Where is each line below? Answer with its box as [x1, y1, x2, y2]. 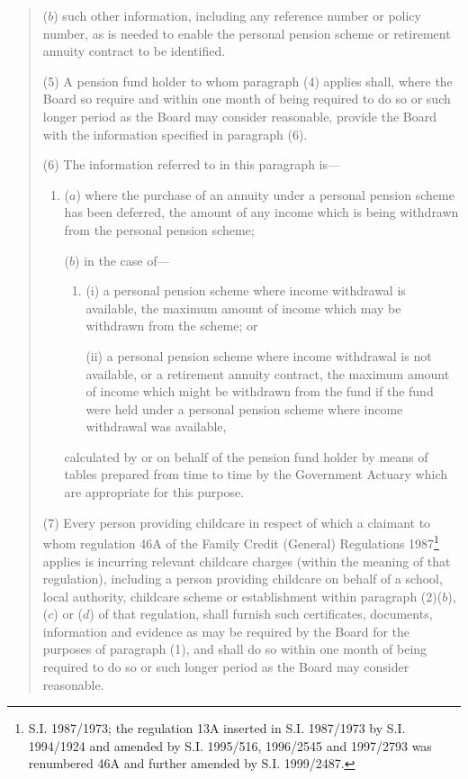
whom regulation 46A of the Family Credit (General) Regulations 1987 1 [42, 531, 439, 552]
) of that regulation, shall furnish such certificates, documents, [89, 604, 433, 623]
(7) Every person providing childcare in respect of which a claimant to [42, 512, 431, 531]
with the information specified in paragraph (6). [42, 124, 308, 143]
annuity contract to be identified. [42, 41, 226, 60]
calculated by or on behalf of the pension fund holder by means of [64, 447, 428, 466]
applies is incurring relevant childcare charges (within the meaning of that [42, 551, 451, 570]
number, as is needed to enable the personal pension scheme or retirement [42, 23, 451, 42]
